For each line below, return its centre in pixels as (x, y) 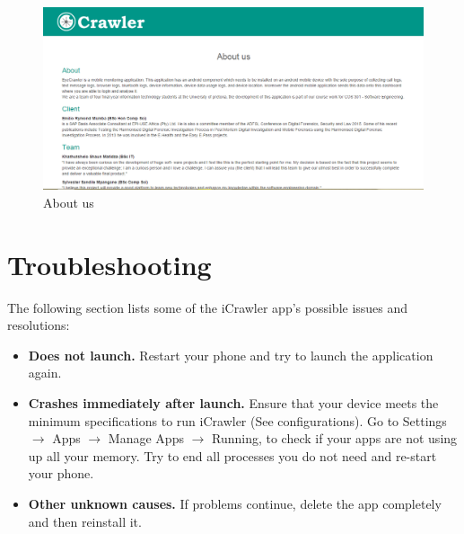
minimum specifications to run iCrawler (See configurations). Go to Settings (237, 420)
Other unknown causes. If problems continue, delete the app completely (235, 503)
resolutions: (39, 325)
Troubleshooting (109, 264)
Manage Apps (146, 438)
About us (69, 202)
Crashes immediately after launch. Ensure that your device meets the (233, 402)
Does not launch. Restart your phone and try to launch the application (231, 355)
